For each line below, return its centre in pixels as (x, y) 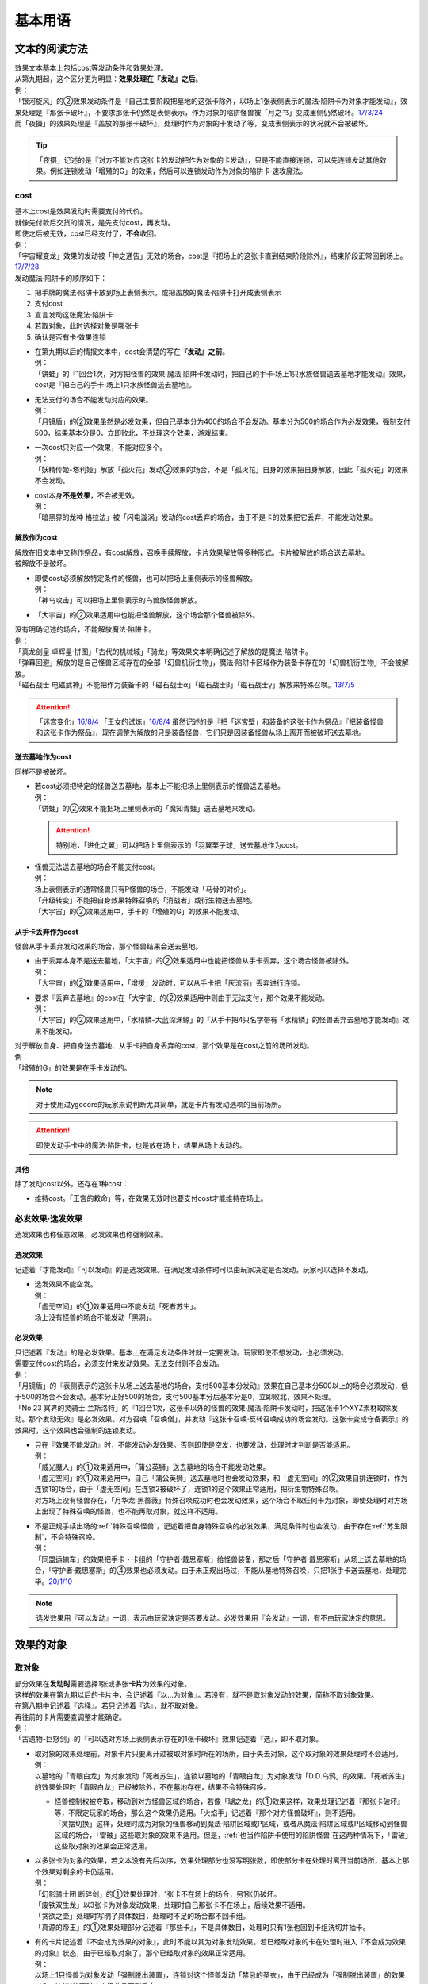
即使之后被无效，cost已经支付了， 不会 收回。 (88, 233)
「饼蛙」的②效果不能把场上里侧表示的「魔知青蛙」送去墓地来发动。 (147, 808)
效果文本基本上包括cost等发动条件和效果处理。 (91, 68)
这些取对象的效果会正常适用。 (103, 1846)
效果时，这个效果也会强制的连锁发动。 (77, 1430)
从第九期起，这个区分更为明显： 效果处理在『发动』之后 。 (108, 79)
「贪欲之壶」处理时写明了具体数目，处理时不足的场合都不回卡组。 (142, 1916)
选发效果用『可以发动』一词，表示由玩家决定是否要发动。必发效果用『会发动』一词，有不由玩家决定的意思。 (213, 1618)
